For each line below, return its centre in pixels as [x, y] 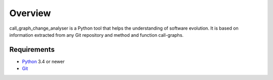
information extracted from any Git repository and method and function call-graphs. [97, 35]
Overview [30, 13]
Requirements [32, 50]
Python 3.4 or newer [43, 61]
